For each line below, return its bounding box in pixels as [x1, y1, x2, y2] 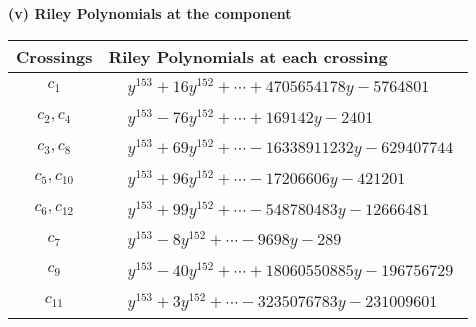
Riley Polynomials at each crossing [108, 44, 388, 68]
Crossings [16, 44, 93, 68]
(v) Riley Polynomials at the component [8, 3, 292, 23]
